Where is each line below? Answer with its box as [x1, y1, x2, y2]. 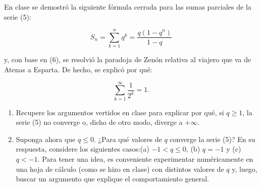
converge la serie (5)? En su [170, 133, 255, 144]
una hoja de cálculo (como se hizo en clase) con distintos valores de [16, 163, 224, 174]
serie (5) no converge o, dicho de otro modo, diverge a [16, 117, 183, 127]
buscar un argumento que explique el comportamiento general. [16, 173, 209, 184]
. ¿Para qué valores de [93, 133, 162, 144]
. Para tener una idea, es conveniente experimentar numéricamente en [37, 154, 253, 164]
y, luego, [232, 163, 257, 174]
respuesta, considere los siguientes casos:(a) [16, 144, 149, 154]
